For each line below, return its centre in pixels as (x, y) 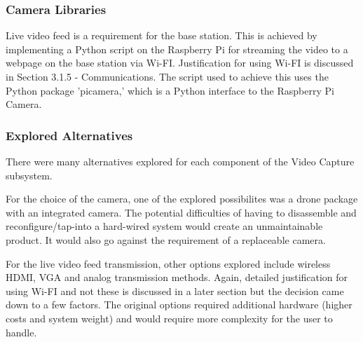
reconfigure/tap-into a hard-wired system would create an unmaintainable (164, 226)
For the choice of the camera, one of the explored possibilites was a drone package (182, 199)
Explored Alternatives (69, 135)
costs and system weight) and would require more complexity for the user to (169, 318)
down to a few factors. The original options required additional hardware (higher (179, 305)
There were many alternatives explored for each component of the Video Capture (180, 161)
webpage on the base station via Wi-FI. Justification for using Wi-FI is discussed (180, 63)
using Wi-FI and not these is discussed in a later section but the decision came (175, 290)
